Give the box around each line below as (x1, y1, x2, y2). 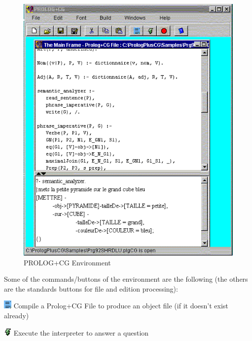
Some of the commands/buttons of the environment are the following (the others (4, 274, 248, 284)
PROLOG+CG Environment (24, 257, 111, 267)
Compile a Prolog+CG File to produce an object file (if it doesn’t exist (13, 300, 228, 311)
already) (4, 310, 29, 320)
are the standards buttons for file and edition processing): (4, 283, 178, 294)
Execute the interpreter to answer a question (13, 327, 149, 338)
